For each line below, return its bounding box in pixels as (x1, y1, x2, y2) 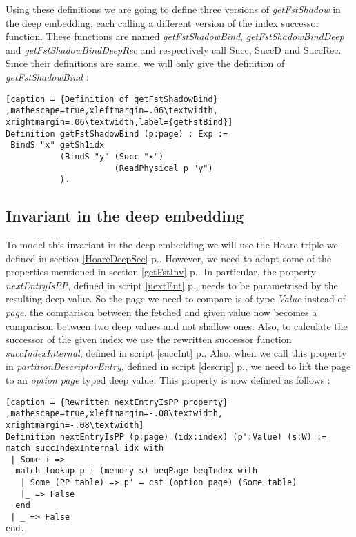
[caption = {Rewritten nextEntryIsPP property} (6, 397, 228, 407)
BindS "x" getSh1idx (10, 140, 105, 150)
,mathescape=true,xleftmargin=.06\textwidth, (6, 106, 218, 116)
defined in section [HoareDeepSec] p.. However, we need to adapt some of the (6, 251, 332, 265)
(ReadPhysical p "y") (114, 163, 213, 173)
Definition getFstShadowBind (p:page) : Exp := (6, 128, 228, 139)
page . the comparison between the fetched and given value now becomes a (6, 304, 317, 319)
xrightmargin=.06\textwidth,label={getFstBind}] (6, 117, 233, 127)
